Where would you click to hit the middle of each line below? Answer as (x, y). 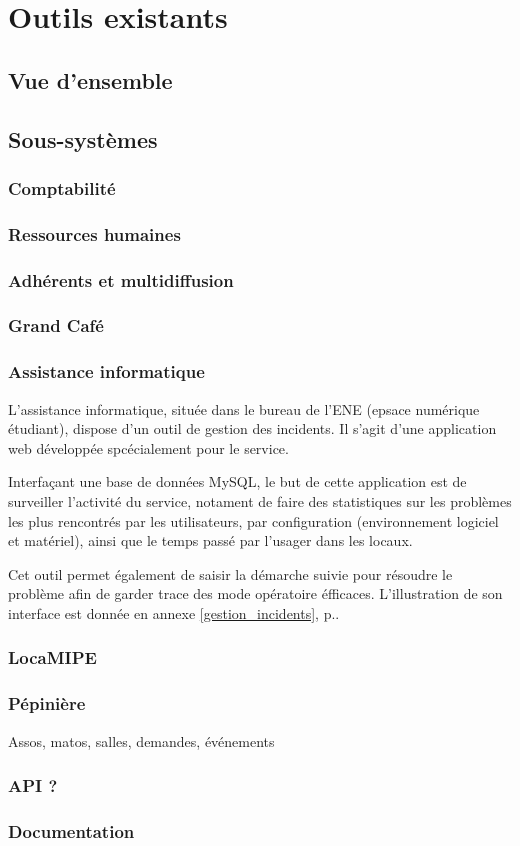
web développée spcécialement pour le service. (148, 447)
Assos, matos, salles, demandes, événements (141, 740)
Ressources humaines (94, 233)
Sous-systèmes (83, 138)
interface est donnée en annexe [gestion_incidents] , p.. (174, 612)
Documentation (71, 830)
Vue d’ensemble (90, 79)
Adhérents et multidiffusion (121, 279)
